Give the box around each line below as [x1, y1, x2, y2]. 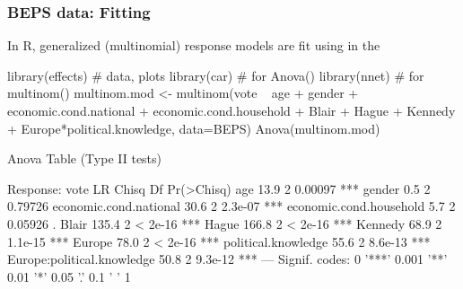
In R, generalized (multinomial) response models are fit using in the [7, 36, 380, 55]
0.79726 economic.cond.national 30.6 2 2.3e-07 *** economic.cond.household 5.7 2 [7, 197, 456, 215]
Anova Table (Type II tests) [7, 149, 162, 168]
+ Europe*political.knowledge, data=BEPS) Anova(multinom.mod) [7, 118, 380, 137]
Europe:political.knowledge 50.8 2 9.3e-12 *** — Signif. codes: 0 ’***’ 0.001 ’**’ [7, 250, 448, 268]
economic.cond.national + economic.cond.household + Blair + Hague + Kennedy [7, 101, 456, 119]
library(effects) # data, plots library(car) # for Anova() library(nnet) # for [7, 66, 424, 84]
